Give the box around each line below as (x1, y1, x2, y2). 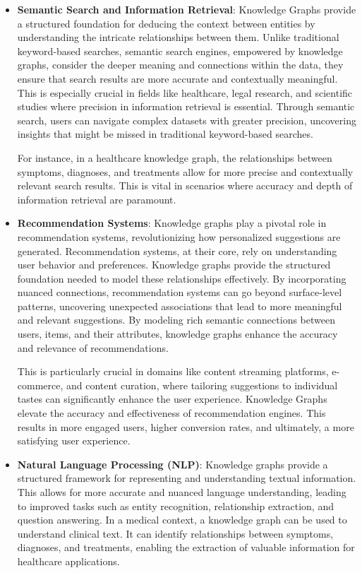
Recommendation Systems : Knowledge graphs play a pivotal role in (17, 215, 327, 230)
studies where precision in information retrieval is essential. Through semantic (17, 99, 355, 114)
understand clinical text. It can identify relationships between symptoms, (17, 526, 334, 540)
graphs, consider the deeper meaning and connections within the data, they (17, 57, 344, 72)
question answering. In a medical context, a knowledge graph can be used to (17, 512, 347, 527)
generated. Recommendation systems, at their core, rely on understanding (17, 243, 337, 258)
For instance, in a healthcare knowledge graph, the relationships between (17, 150, 332, 165)
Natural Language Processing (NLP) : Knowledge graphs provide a (17, 456, 328, 471)
